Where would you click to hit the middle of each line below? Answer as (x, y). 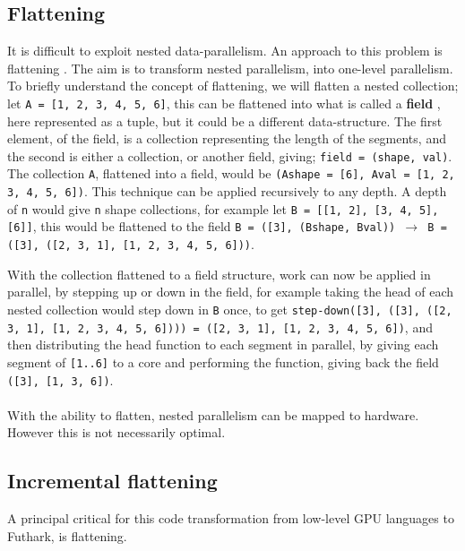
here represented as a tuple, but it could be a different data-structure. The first (225, 121)
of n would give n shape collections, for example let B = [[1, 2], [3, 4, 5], (223, 208)
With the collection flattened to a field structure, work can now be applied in (219, 274)
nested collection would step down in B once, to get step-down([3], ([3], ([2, (230, 309)
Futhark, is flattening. (67, 535)
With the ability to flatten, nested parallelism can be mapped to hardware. (213, 414)
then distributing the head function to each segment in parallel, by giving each (223, 344)
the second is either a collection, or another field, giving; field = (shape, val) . (230, 155)
